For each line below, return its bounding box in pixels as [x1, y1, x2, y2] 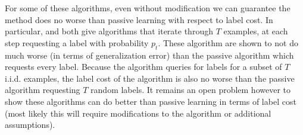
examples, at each [223, 25, 288, 37]
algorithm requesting [5, 83, 80, 96]
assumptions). [5, 118, 55, 131]
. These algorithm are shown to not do [158, 36, 298, 49]
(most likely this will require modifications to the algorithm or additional [5, 107, 271, 119]
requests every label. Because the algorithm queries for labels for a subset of [5, 60, 282, 73]
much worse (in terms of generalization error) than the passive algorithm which [5, 49, 294, 61]
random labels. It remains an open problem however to [90, 83, 290, 96]
